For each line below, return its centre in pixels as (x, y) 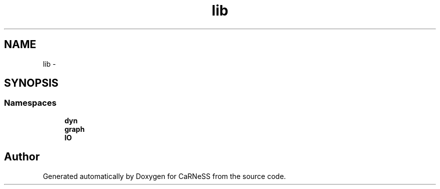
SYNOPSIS (31, 83)
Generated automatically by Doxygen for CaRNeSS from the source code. (164, 176)
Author (22, 157)
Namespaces (30, 103)
